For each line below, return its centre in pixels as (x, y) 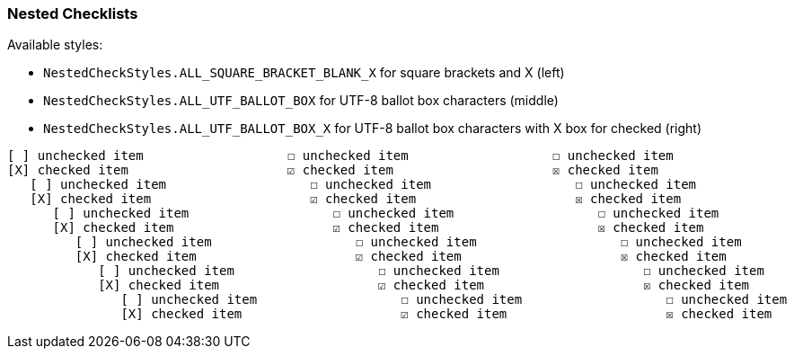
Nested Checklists (73, 13)
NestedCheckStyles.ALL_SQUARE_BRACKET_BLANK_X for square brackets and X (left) (304, 73)
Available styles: (55, 45)
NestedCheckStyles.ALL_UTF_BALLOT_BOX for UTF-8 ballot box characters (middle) (301, 101)
